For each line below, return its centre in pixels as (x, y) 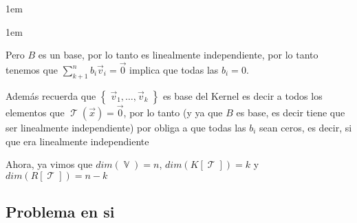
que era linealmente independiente (77, 141)
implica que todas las (174, 70)
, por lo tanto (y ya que (173, 113)
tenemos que (32, 70)
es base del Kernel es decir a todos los (242, 95)
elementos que (35, 113)
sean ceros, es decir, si (306, 128)
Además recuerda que (51, 95)
